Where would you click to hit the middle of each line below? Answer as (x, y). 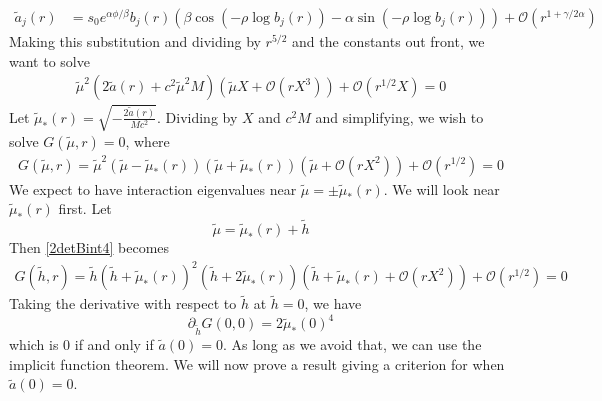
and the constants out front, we (388, 41)
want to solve (49, 60)
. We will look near (441, 188)
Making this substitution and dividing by (135, 41)
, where (147, 140)
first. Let (85, 208)
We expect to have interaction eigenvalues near (153, 188)
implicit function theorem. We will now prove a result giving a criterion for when (257, 363)
